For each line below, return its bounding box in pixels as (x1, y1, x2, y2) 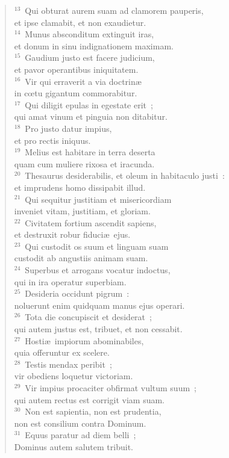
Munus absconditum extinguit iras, (25, 28, 154, 40)
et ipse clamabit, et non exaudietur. (14, 16, 146, 28)
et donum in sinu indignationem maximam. (14, 39, 174, 52)
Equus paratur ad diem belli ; (25, 429, 136, 441)
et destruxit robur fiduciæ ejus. (14, 228, 131, 241)
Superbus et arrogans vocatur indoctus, (25, 264, 171, 276)
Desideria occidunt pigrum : (25, 287, 130, 300)
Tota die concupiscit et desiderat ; (25, 311, 152, 323)
